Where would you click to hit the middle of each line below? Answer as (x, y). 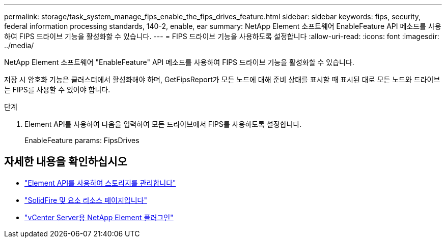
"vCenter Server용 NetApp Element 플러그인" (99, 217)
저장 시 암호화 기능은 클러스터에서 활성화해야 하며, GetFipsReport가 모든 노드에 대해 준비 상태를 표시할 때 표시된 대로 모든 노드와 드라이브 (222, 79)
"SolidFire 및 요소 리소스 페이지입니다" (86, 200)
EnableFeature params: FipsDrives (82, 140)
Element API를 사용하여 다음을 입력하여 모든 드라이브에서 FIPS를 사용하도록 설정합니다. (163, 124)
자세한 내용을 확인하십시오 (66, 162)
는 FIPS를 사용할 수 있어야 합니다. (57, 90)
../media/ (19, 45)
